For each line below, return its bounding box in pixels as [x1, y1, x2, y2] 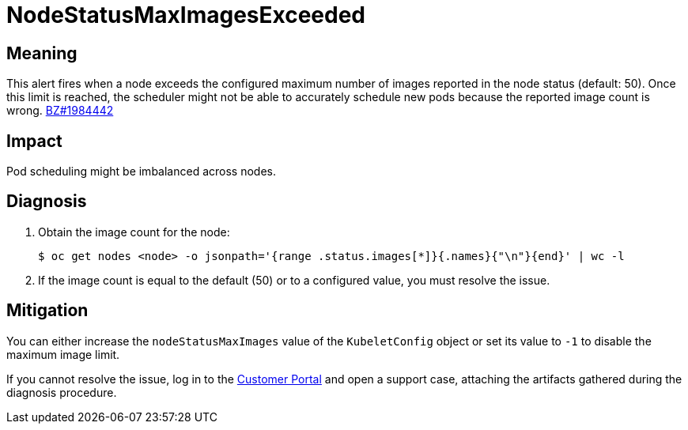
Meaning [6, 43, 77, 63]
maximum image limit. [6, 347, 120, 361]
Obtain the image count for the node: [38, 224, 230, 239]
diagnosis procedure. [6, 385, 117, 399]
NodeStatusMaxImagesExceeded [6, 2, 366, 28]
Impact [6, 130, 62, 151]
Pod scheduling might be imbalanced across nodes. [6, 164, 276, 179]
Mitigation [6, 300, 89, 321]
